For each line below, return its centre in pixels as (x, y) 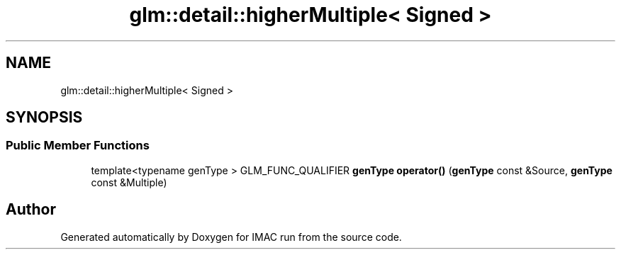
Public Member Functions (78, 146)
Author (31, 210)
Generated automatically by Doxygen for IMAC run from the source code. (231, 237)
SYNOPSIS (44, 118)
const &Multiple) (129, 182)
